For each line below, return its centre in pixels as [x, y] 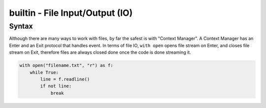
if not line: [56, 86]
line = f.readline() [65, 79]
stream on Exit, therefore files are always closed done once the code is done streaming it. [100, 52]
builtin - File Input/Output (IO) [71, 13]
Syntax [21, 26]
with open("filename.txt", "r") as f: [66, 66]
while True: [44, 72]
